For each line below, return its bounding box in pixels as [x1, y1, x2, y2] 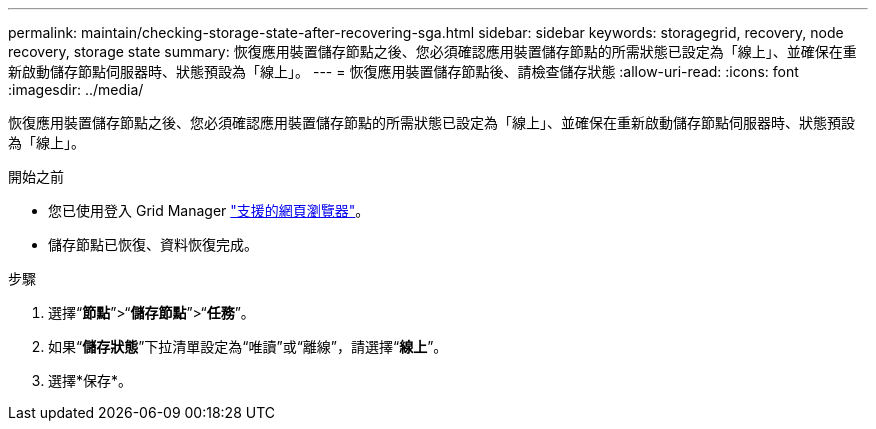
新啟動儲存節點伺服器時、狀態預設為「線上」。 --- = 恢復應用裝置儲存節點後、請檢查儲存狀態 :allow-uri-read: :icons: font [8, 63, 799, 80]
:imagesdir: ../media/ [8, 81, 144, 98]
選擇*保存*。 [48, 372, 133, 389]
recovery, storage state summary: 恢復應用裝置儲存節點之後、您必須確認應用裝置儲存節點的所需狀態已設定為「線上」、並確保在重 [8, 43, 857, 60]
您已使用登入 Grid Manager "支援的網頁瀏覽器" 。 [48, 202, 370, 219]
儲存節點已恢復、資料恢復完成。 [48, 236, 258, 253]
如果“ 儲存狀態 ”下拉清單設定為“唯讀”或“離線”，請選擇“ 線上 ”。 [48, 338, 448, 355]
